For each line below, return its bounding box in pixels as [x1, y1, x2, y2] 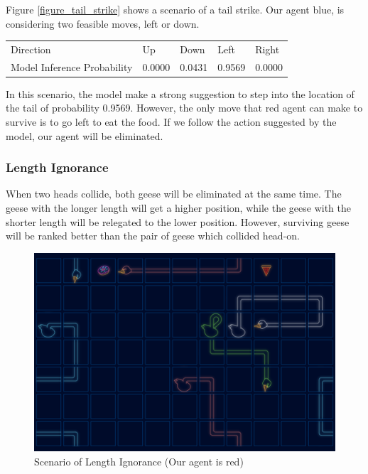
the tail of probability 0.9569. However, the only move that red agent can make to [6, 100, 363, 115]
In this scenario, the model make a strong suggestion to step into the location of [6, 86, 355, 101]
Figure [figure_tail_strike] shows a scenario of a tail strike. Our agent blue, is [6, 2, 345, 16]
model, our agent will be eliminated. [6, 128, 163, 143]
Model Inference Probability [11, 59, 133, 74]
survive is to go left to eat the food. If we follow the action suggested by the [6, 114, 337, 129]
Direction [11, 41, 51, 56]
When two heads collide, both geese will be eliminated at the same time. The [6, 186, 342, 201]
